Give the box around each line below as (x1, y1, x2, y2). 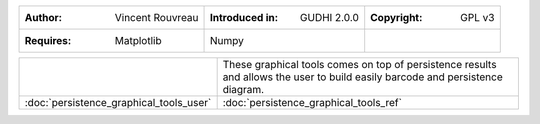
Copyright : (370, 11, 423, 24)
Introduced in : (210, 11, 279, 24)
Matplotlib (114, 34, 162, 47)
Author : (24, 11, 63, 24)
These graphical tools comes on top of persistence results (222, 58, 497, 71)
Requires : (24, 34, 72, 47)
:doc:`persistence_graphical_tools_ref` (222, 96, 402, 109)
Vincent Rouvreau (114, 11, 199, 24)
